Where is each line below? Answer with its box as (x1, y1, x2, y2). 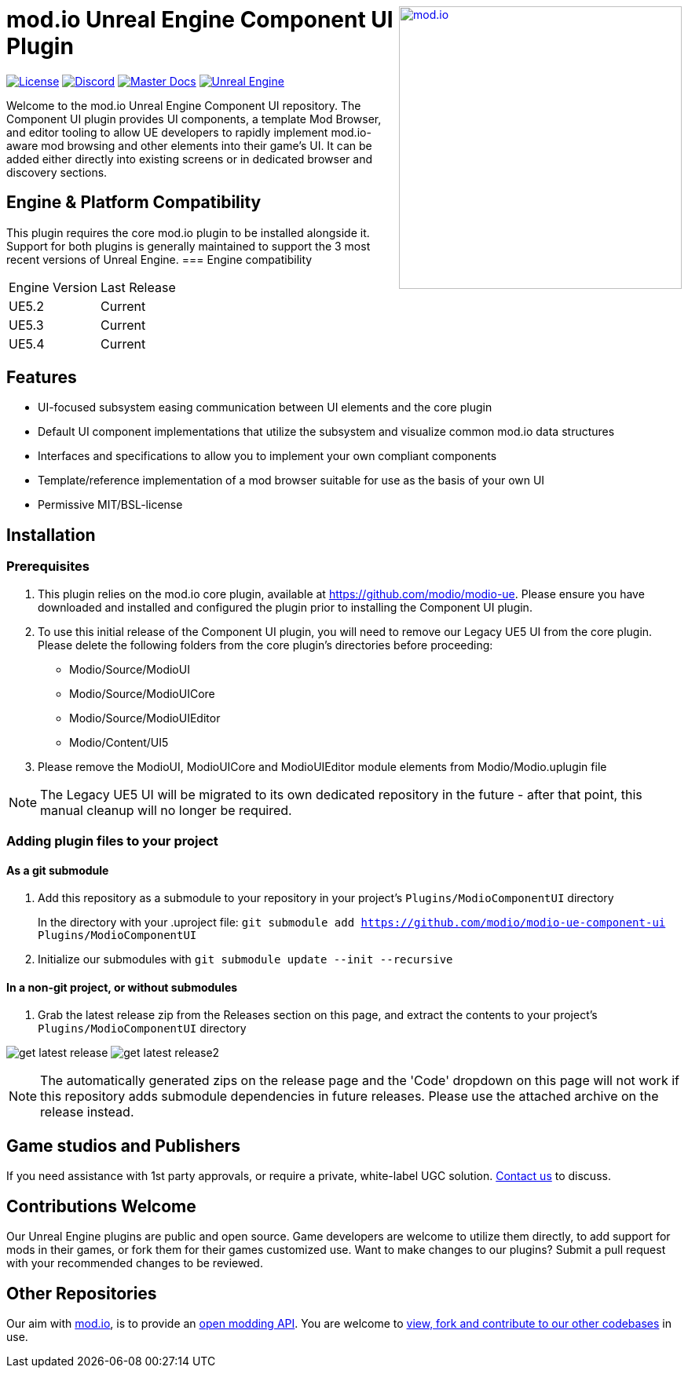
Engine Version (9, 279, 97, 295)
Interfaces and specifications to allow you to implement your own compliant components (38, 449, 497, 463)
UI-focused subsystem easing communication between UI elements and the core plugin (38, 400, 492, 415)
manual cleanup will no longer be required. (40, 802, 292, 818)
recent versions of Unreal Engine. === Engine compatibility (6, 252, 313, 266)
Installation (6, 524, 96, 545)
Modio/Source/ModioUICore (69, 686, 215, 700)
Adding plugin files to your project (6, 833, 218, 850)
